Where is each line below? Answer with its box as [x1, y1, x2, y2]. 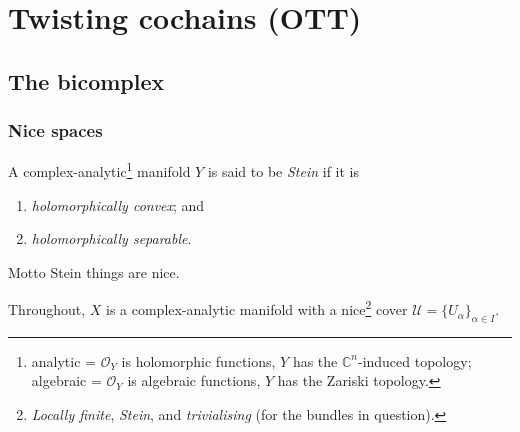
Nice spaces [8, 118, 103, 143]
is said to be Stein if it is [207, 161, 360, 182]
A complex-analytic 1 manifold [8, 158, 191, 182]
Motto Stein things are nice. [8, 261, 180, 282]
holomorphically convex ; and [31, 194, 205, 215]
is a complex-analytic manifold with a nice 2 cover [105, 296, 408, 320]
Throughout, [8, 299, 86, 320]
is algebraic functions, [127, 370, 261, 391]
